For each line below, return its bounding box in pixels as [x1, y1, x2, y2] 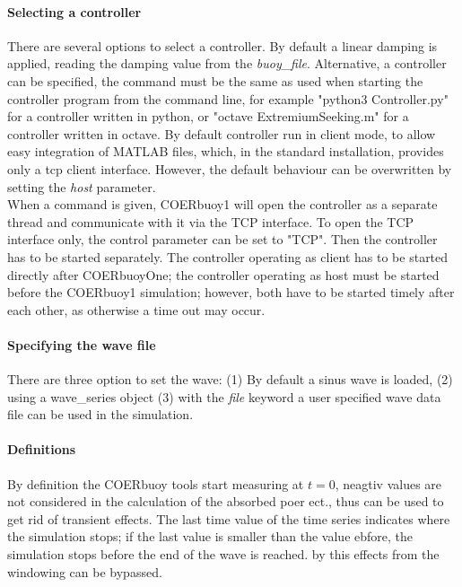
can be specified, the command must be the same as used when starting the [7, 71, 423, 90]
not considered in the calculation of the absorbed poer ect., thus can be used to [7, 492, 444, 511]
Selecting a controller [7, 2, 142, 21]
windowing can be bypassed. [7, 562, 162, 581]
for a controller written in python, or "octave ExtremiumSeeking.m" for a [7, 107, 409, 126]
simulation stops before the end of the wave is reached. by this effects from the [7, 545, 440, 564]
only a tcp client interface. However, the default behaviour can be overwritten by [7, 159, 452, 178]
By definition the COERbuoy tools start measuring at [7, 474, 304, 493]
